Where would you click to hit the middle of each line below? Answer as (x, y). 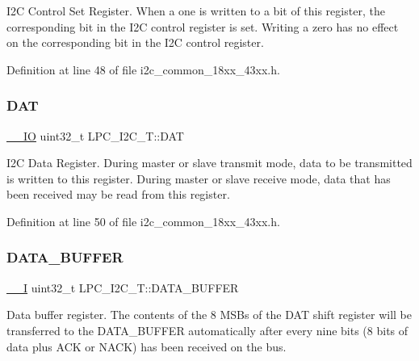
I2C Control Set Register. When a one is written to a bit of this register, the (196, 10)
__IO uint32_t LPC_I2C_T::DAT (95, 135)
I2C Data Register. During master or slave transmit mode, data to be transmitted (209, 163)
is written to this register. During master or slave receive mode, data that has (199, 178)
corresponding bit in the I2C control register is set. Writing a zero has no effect (203, 26)
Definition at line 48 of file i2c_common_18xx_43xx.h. (143, 69)
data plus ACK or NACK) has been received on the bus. (147, 346)
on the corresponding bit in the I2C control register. (135, 42)
